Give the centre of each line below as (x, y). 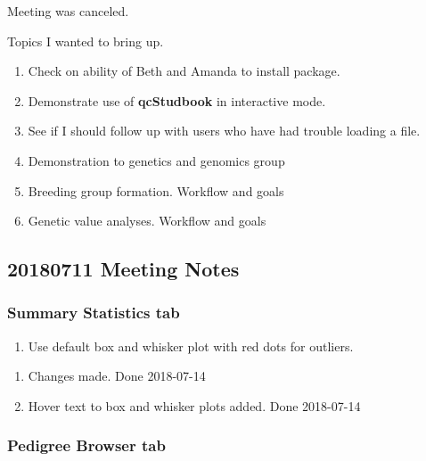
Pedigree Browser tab (86, 445)
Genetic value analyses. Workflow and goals (147, 221)
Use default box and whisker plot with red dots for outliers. (191, 346)
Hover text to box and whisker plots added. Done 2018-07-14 (194, 405)
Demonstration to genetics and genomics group (156, 160)
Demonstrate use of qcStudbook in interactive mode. (177, 100)
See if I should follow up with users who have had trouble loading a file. (224, 131)
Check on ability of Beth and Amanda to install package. (184, 71)
